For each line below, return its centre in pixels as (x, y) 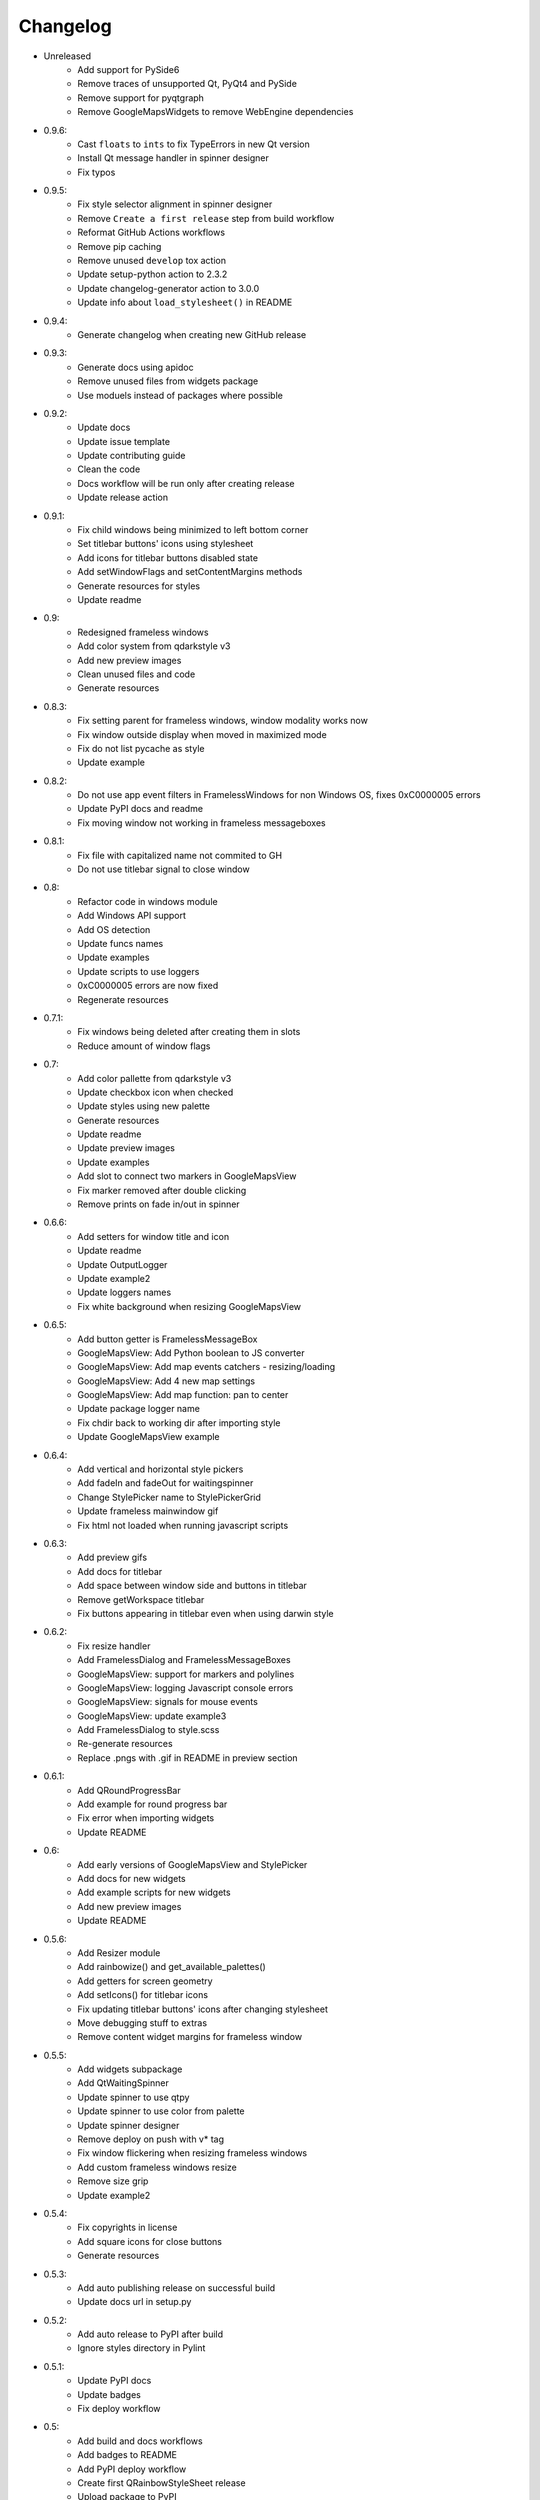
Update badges (109, 2394)
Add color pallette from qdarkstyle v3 (154, 1078)
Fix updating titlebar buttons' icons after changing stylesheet (203, 2009)
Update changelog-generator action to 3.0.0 (168, 288)
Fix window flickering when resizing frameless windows (192, 2153)
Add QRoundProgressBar (129, 1790)
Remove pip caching (119, 246)
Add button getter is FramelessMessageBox (167, 1339)
